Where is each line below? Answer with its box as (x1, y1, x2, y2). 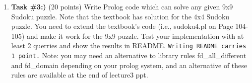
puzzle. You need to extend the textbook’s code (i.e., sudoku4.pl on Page (11, 21, 233, 31)
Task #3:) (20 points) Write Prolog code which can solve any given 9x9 (11, 1, 233, 11)
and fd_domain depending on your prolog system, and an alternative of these (11, 60, 248, 70)
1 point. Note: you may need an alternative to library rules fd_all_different (11, 50, 247, 61)
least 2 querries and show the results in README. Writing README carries (11, 40, 247, 51)
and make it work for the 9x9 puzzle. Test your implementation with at (26, 30, 244, 41)
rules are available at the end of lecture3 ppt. (11, 70, 148, 80)
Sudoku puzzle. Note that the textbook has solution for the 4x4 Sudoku (11, 11, 230, 21)
